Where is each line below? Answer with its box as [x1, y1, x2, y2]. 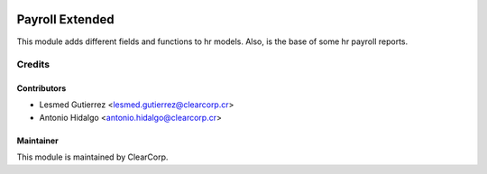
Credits [16, 59, 50, 71]
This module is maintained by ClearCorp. [16, 151, 169, 162]
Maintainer [16, 135, 59, 146]
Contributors [16, 83, 67, 94]
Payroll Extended [16, 12, 115, 27]
